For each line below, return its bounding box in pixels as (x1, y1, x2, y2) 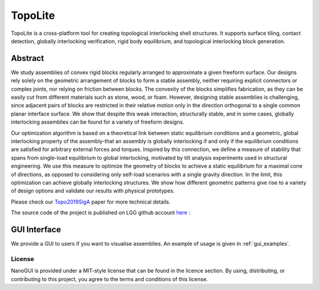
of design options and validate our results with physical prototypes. (11, 187, 175, 195)
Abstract (11, 53, 44, 63)
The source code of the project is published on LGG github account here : (11, 209, 191, 216)
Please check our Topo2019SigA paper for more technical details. (11, 198, 171, 205)
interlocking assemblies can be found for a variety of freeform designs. (11, 118, 184, 125)
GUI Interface (11, 224, 61, 234)
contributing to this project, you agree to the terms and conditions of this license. (11, 275, 208, 282)
